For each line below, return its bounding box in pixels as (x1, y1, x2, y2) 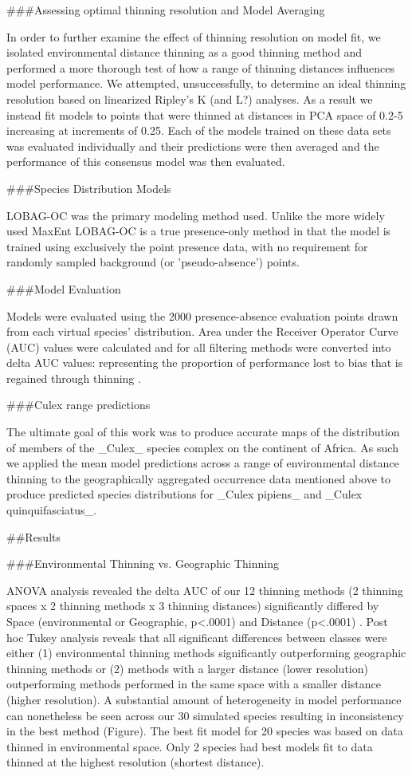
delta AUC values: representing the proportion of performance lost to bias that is (6, 354, 403, 371)
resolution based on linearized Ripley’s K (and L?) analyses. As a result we (6, 90, 373, 107)
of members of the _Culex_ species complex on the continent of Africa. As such (6, 439, 398, 455)
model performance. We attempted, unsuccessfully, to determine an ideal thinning (6, 75, 406, 92)
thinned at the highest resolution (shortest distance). (6, 754, 265, 770)
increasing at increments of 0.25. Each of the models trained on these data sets (6, 122, 391, 139)
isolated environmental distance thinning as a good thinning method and (6, 44, 362, 61)
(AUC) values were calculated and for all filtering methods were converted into (6, 338, 391, 355)
